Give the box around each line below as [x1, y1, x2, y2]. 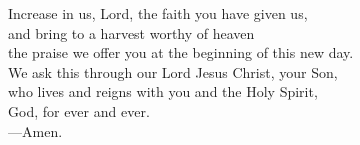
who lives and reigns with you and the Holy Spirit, [8, 81, 318, 102]
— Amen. [8, 120, 63, 141]
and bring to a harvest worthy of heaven [8, 22, 255, 43]
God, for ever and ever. [8, 100, 150, 121]
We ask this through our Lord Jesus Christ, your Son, [8, 61, 338, 82]
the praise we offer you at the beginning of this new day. [8, 42, 354, 63]
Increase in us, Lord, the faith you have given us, [8, 3, 308, 23]
